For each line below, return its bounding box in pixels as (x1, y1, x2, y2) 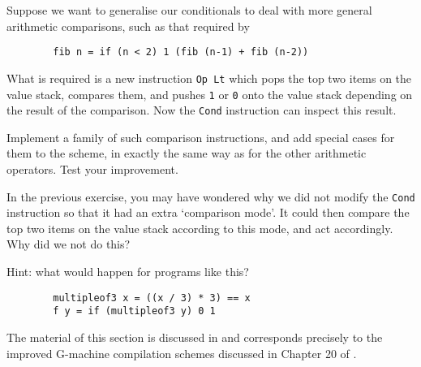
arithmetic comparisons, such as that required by (6, 17, 250, 34)
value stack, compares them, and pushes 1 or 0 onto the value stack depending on (6, 85, 413, 102)
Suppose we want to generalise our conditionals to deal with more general (6, 2, 372, 18)
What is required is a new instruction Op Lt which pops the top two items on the (6, 69, 412, 86)
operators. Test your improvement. (6, 161, 178, 177)
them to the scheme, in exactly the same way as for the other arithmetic (6, 145, 367, 162)
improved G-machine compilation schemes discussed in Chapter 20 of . (6, 344, 357, 361)
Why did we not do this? (6, 235, 131, 253)
